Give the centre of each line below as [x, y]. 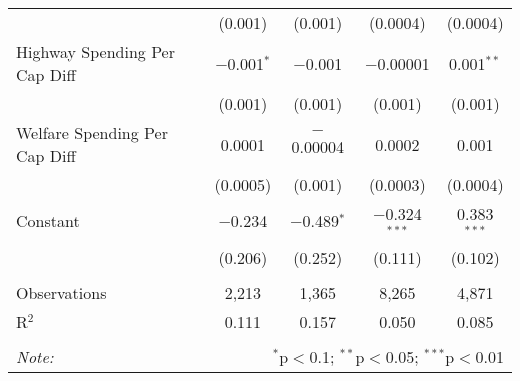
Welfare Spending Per [92, 132]
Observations [61, 292]
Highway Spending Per [95, 51]
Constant [48, 221]
